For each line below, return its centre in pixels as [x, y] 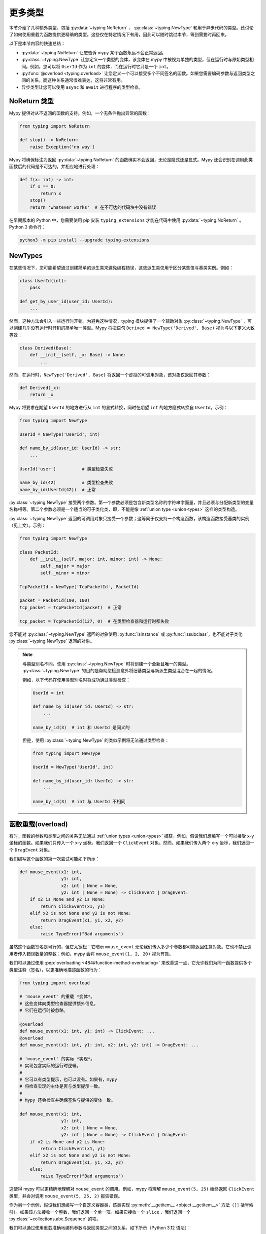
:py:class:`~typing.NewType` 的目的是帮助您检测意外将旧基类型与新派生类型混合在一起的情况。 [119, 671]
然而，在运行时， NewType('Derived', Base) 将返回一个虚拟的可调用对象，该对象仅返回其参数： [110, 375]
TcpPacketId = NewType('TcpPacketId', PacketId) [79, 587]
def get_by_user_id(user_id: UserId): [66, 301]
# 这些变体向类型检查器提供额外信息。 [59, 1003]
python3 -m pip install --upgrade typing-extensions [84, 240]
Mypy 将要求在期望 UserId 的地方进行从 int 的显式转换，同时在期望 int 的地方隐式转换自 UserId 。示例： [118, 407]
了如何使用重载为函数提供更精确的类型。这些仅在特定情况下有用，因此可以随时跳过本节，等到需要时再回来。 [119, 34]
